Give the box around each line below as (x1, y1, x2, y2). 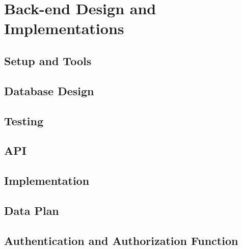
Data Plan (4, 202, 59, 218)
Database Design (4, 82, 94, 98)
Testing (4, 113, 43, 128)
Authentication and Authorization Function (4, 232, 238, 248)
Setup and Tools (4, 52, 92, 68)
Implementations (4, 18, 124, 39)
